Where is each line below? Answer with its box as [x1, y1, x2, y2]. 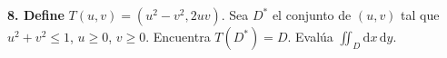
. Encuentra [145, 27, 211, 45]
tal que [401, 5, 440, 24]
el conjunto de [272, 5, 352, 24]
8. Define [7, 5, 65, 24]
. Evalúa [287, 27, 333, 45]
